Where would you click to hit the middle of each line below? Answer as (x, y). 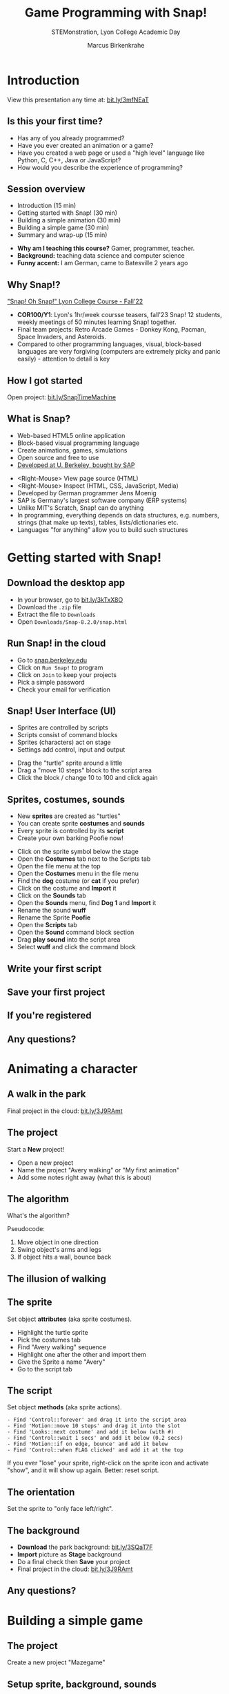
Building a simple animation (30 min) (69, 220)
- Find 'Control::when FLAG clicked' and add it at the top (96, 1450)
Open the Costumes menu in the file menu (78, 874)
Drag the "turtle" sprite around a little (70, 763)
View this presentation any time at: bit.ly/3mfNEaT (78, 99)
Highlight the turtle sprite (52, 1332)
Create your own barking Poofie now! (70, 838)
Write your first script (54, 969)
